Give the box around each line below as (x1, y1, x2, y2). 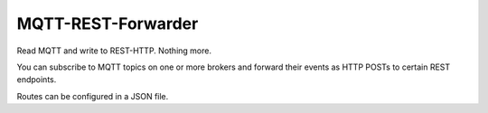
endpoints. (16, 74, 57, 85)
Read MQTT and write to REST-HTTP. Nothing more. (16, 45, 212, 56)
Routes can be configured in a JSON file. (16, 90, 169, 101)
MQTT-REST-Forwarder (16, 14, 199, 33)
